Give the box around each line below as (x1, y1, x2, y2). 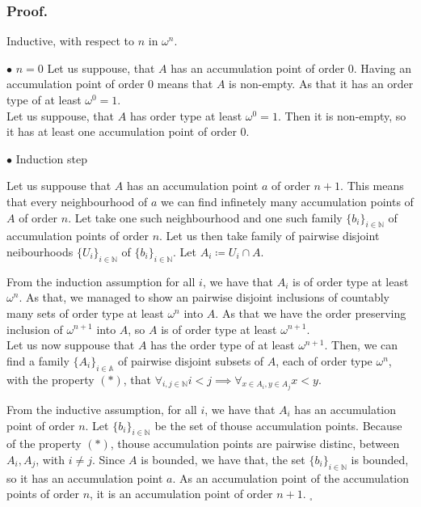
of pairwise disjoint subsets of (118, 352, 264, 369)
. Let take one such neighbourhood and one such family (68, 209, 343, 226)
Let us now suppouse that (6, 336, 135, 353)
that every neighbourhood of (6, 192, 148, 209)
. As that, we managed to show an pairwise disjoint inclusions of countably (19, 289, 390, 306)
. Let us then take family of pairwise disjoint (159, 227, 380, 244)
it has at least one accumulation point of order (6, 123, 237, 140)
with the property (6, 370, 95, 387)
